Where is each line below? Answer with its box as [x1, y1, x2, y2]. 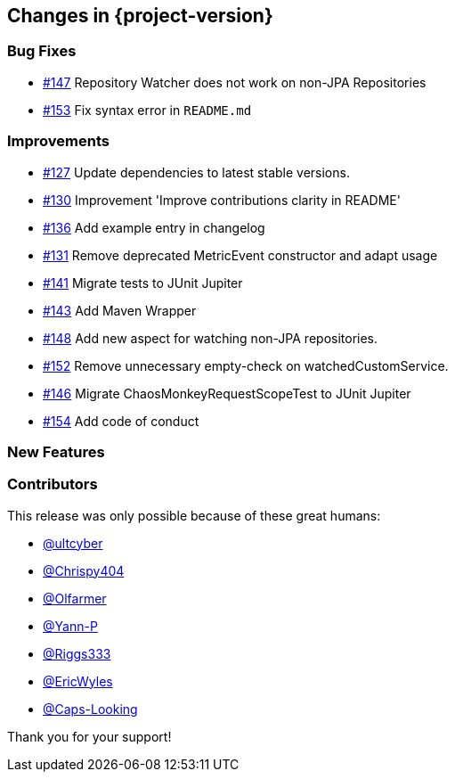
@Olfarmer [43, 590, 107, 606]
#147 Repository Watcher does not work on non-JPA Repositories [43, 74, 427, 90]
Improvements [7, 132, 110, 151]
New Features [7, 442, 105, 461]
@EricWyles [43, 673, 113, 689]
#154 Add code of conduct [43, 413, 199, 429]
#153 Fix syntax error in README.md [43, 102, 252, 118]
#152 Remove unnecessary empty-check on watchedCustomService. [43, 357, 449, 373]
